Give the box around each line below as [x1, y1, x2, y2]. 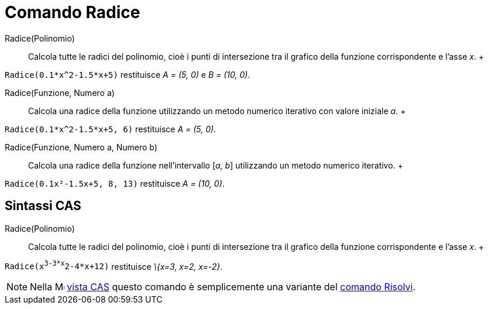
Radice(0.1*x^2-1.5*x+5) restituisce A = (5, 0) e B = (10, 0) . [5, 69, 250, 80]
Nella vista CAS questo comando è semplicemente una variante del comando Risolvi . [30, 281, 416, 293]
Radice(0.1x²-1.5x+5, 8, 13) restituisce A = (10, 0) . [5, 178, 225, 188]
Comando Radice [5, 2, 140, 22]
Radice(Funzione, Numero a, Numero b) [5, 142, 157, 152]
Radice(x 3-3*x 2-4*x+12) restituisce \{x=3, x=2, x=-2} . [5, 259, 223, 272]
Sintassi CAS [5, 198, 81, 214]
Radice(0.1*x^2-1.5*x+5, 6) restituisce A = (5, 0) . [5, 123, 216, 134]
